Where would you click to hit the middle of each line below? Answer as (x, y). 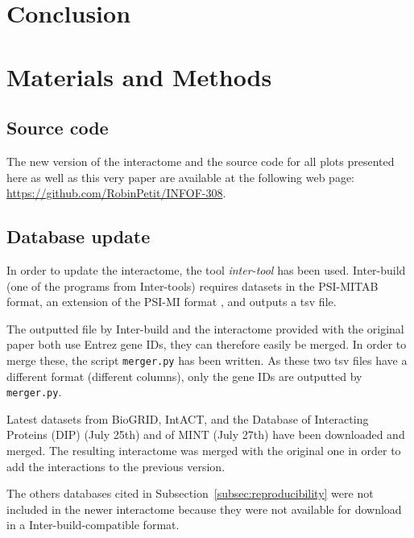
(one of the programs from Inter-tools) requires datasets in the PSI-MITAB (193, 286)
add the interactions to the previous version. (116, 466)
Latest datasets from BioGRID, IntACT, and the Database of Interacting (188, 418)
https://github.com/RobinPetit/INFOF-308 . (116, 193)
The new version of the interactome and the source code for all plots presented (201, 161)
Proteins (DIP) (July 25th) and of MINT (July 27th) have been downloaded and (206, 435)
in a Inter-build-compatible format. (93, 525)
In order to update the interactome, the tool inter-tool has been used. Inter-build (206, 269)
